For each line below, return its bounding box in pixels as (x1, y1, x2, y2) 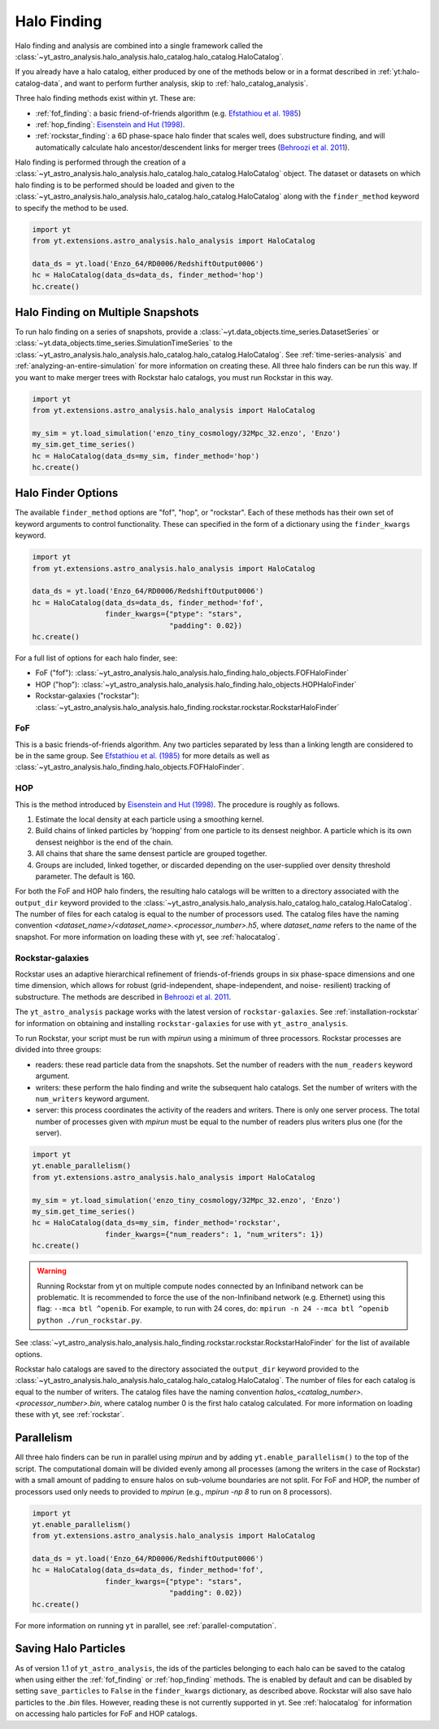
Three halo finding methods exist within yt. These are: (15, 94, 196, 103)
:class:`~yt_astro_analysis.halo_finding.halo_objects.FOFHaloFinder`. (15, 762, 245, 772)
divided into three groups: (15, 1045, 102, 1055)
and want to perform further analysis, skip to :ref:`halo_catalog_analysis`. (63, 78, 309, 88)
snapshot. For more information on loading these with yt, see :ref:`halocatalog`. (15, 932, 280, 941)
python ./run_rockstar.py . (37, 1315, 142, 1325)
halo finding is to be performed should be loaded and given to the (15, 180, 235, 190)
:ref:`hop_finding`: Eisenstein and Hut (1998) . (35, 119, 185, 129)
